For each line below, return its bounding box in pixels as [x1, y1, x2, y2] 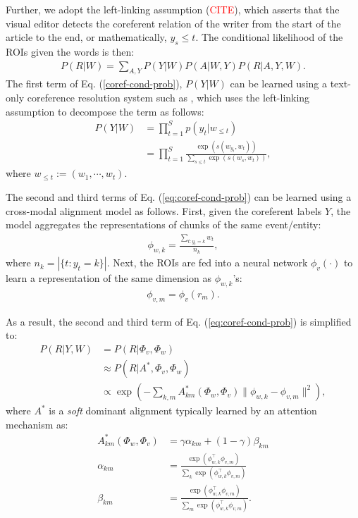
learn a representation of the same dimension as [6, 271, 212, 285]
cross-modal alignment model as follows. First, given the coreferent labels [6, 203, 322, 218]
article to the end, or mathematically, [6, 30, 167, 44]
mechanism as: [6, 417, 68, 431]
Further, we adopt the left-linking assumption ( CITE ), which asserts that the [6, 2, 340, 16]
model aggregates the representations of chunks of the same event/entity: [6, 217, 321, 232]
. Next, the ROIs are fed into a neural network [106, 255, 308, 270]
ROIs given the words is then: [6, 44, 135, 58]
